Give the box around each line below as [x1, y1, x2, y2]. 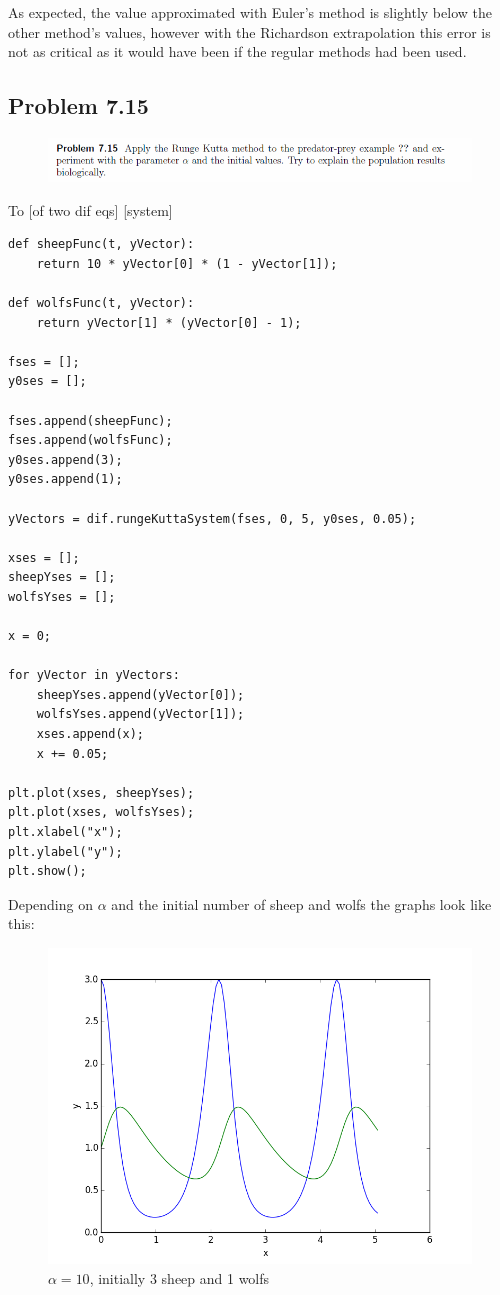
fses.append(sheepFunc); [8, 413, 173, 428]
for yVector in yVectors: [8, 668, 180, 683]
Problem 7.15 [8, 90, 149, 121]
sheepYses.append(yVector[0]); [36, 687, 245, 702]
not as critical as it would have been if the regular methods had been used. [8, 41, 467, 62]
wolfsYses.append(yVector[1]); [36, 707, 245, 722]
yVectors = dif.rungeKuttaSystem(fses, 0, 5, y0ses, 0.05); [8, 511, 417, 526]
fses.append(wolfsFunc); [8, 433, 173, 448]
